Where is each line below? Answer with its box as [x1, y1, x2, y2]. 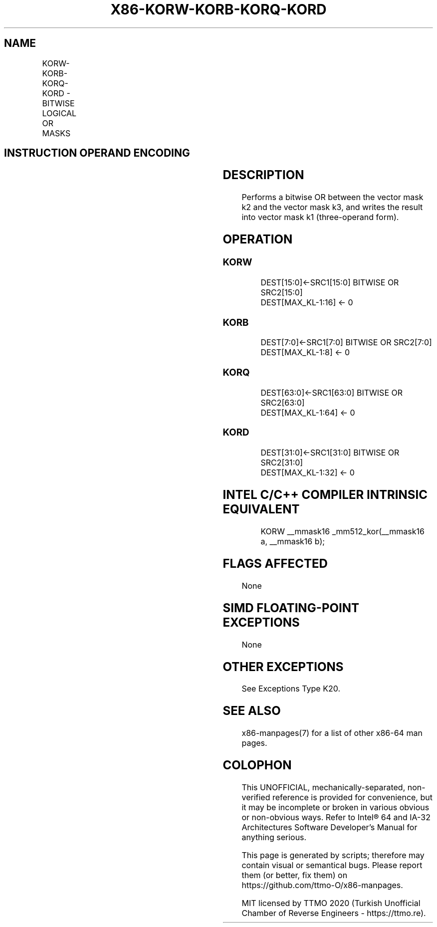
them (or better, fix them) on [241, 870, 348, 881]
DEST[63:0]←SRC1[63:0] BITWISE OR [260, 387, 403, 398]
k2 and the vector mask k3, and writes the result [241, 202, 423, 213]
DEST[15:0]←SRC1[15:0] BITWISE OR [260, 277, 399, 287]
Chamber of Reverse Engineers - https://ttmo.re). [241, 908, 426, 919]
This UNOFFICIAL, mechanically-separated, [241, 782, 406, 793]
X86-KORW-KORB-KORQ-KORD [110, 1, 327, 18]
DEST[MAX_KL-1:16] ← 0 [260, 297, 353, 307]
